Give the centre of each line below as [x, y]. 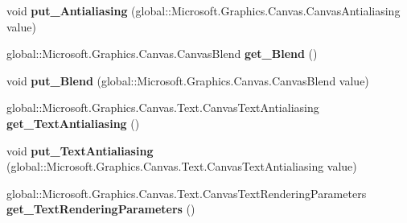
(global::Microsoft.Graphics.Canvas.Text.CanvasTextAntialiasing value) [182, 166]
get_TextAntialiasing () [73, 123]
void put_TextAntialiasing [80, 150]
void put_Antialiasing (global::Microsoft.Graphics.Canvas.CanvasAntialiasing [203, 10]
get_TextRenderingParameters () [101, 209]
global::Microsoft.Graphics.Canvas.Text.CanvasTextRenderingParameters [187, 193]
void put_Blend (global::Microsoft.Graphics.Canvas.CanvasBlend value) [188, 80]
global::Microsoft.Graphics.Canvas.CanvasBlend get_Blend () [162, 54]
